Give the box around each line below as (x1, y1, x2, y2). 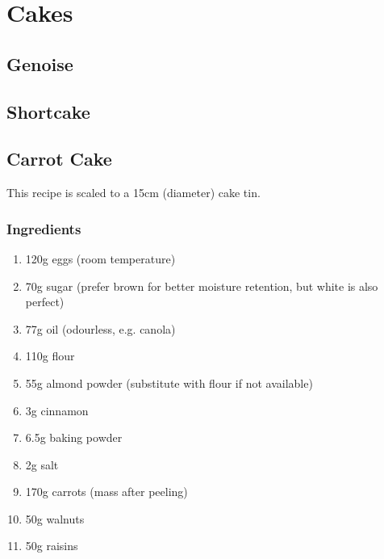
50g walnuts (25, 510, 85, 527)
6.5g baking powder (25, 429, 123, 446)
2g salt (25, 456, 59, 473)
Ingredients (6, 218, 81, 238)
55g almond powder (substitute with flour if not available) (25, 374, 313, 391)
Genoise (6, 51, 73, 76)
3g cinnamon (25, 401, 89, 418)
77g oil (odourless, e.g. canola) (25, 320, 176, 337)
